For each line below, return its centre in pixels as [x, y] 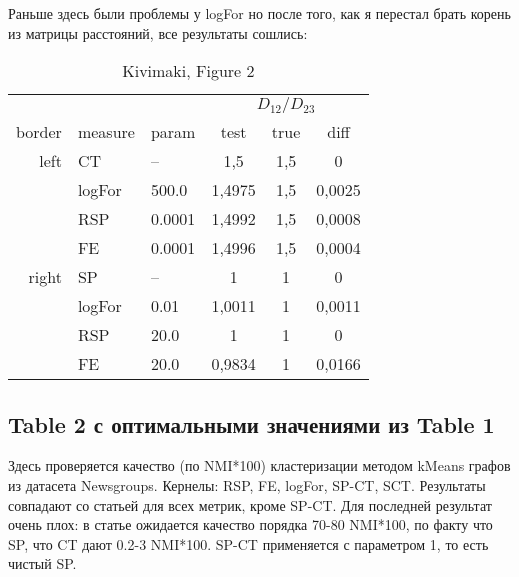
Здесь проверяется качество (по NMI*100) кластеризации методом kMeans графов [259, 465]
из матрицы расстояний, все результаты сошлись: [158, 32]
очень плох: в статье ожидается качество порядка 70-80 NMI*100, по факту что [250, 524]
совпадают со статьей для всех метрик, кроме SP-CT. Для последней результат [250, 504]
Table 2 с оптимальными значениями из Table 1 [251, 423]
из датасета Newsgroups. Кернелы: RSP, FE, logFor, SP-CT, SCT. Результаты [247, 484]
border [39, 132]
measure [106, 132]
